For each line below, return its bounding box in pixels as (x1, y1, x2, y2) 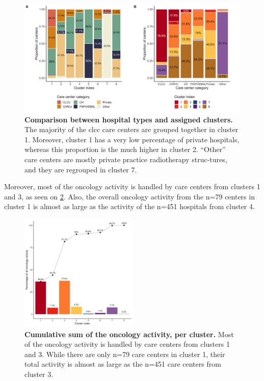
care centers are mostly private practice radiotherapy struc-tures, (24, 154, 227, 164)
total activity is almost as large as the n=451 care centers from (24, 359, 221, 369)
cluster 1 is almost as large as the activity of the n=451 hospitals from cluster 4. (4, 201, 255, 212)
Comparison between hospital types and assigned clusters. (24, 114, 233, 124)
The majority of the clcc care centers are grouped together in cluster (24, 124, 239, 135)
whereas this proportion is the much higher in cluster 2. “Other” (24, 144, 226, 155)
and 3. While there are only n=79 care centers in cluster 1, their (24, 348, 225, 359)
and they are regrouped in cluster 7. (24, 164, 137, 174)
